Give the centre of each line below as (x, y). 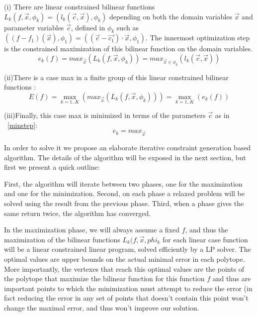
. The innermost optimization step (198, 38)
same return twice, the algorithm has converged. (78, 213)
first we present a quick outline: (52, 167)
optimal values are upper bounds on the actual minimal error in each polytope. (125, 259)
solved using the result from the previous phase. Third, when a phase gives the (124, 203)
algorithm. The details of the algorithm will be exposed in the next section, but (125, 157)
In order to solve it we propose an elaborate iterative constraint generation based (128, 148)
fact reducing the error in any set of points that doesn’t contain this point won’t (126, 298)
